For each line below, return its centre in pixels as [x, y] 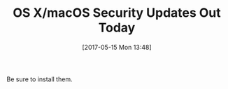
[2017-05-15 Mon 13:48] [117, 47]
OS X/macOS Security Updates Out [117, 13]
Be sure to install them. [40, 79]
